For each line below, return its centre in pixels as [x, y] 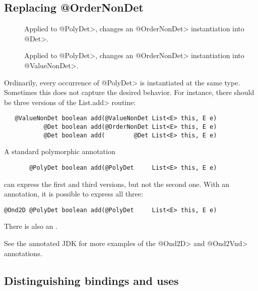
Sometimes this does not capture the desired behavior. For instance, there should [129, 92]
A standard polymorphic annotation [60, 151]
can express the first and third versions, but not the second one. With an [117, 184]
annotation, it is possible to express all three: [74, 194]
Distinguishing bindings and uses [91, 280]
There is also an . [31, 226]
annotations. [23, 253]
